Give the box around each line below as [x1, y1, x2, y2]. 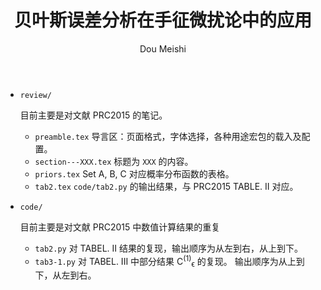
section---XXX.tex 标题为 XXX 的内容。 [34, 155, 194, 167]
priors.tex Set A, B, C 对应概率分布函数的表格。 [34, 167, 235, 180]
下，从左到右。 [34, 269, 97, 281]
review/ [19, 90, 52, 100]
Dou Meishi [139, 42, 187, 55]
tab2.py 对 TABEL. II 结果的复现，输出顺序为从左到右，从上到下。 [34, 242, 304, 254]
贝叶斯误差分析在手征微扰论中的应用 [13, 9, 312, 32]
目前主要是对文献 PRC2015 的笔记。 [19, 109, 168, 121]
